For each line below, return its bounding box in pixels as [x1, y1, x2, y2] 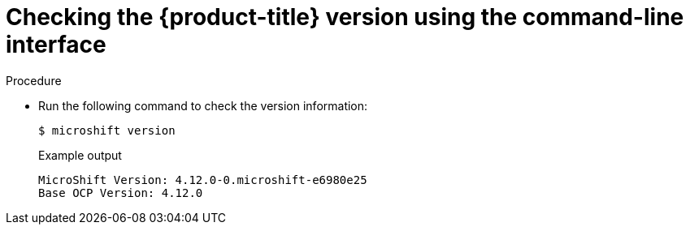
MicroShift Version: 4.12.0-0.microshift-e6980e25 [38, 173, 367, 186]
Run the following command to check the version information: [38, 98, 368, 113]
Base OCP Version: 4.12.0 [38, 186, 203, 199]
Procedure [6, 73, 62, 88]
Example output [38, 148, 122, 162]
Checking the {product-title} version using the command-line [6, 3, 684, 31]
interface [6, 31, 106, 58]
